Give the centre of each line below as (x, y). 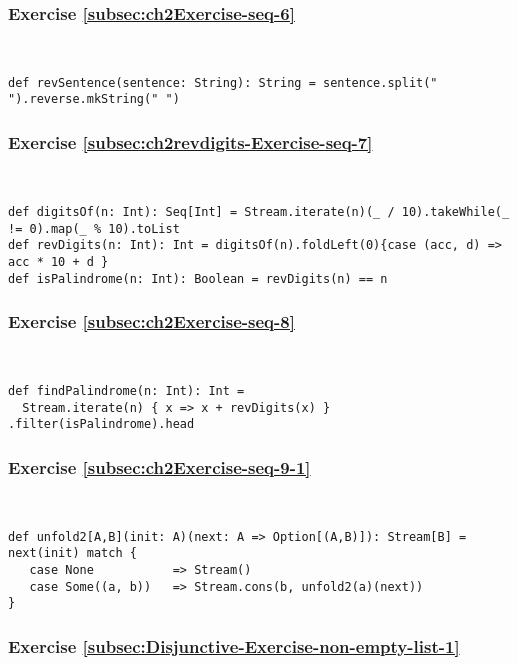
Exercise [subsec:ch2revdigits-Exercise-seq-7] (190, 142)
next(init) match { (72, 553)
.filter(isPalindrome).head (101, 424)
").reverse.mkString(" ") (94, 99)
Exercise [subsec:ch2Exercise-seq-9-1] (159, 466)
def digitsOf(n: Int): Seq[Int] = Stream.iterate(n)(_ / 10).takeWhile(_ (259, 211)
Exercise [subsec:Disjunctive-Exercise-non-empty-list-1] (234, 646)
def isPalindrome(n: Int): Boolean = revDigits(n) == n (198, 278)
